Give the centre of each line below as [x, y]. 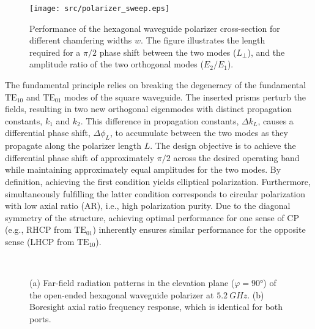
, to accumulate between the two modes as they [199, 133]
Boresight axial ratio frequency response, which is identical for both [156, 307]
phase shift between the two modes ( [168, 52]
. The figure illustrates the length [203, 40]
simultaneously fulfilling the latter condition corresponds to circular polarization [155, 193]
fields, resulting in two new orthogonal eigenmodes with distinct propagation [149, 109]
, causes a [276, 120]
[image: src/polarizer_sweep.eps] [100, 9]
